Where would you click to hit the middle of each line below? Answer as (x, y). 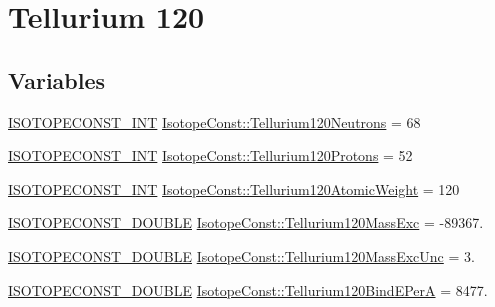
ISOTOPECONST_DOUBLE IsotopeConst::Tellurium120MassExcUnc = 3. (241, 255)
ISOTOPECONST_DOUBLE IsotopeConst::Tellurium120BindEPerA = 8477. (248, 289)
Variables (57, 79)
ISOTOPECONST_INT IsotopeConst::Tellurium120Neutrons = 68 (214, 121)
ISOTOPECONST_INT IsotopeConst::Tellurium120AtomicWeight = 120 (234, 188)
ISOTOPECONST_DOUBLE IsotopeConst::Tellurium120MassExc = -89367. (246, 222)
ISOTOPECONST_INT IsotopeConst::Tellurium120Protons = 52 (210, 155)
